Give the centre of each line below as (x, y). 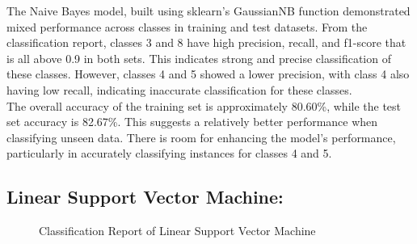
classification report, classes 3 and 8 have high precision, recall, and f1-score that (206, 42)
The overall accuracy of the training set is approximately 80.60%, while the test (204, 105)
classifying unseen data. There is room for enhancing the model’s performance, (201, 137)
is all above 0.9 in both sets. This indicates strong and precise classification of (199, 58)
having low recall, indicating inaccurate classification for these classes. (179, 89)
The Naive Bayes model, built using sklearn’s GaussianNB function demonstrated (208, 11)
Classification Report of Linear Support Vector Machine (177, 231)
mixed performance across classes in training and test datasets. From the (187, 26)
